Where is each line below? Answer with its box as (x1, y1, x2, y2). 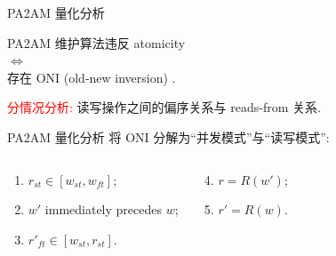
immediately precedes (44, 200, 163, 219)
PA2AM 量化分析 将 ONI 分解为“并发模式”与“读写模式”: (7, 127, 330, 146)
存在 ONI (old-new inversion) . (7, 68, 176, 86)
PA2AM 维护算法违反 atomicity (7, 33, 186, 52)
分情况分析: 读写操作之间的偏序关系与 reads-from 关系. (7, 98, 321, 116)
